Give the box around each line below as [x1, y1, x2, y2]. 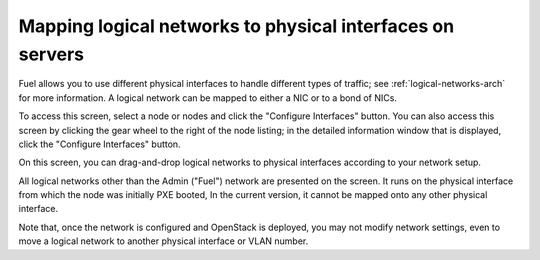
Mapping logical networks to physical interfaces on [18, 15, 455, 37]
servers [18, 43, 85, 65]
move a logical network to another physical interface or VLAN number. [18, 235, 309, 247]
